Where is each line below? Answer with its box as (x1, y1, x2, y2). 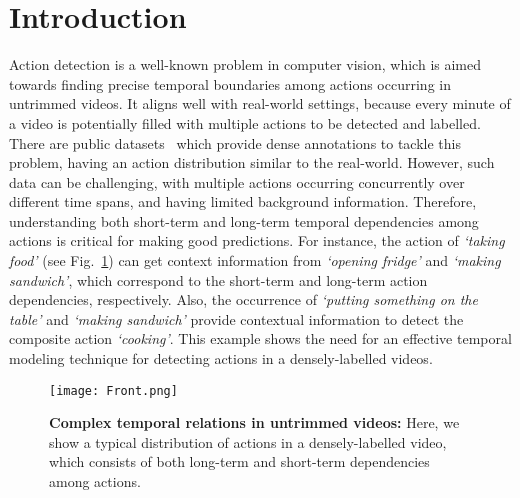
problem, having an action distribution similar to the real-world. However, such (9, 152, 495, 173)
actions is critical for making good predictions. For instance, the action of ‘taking (9, 230, 505, 251)
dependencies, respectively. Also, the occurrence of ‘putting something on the (9, 289, 478, 310)
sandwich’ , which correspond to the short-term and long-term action (9, 269, 428, 290)
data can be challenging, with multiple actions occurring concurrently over (9, 171, 465, 192)
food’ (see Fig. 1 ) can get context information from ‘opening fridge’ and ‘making (9, 250, 501, 271)
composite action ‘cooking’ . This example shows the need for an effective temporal (9, 328, 512, 349)
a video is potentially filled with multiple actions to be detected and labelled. (9, 112, 481, 133)
